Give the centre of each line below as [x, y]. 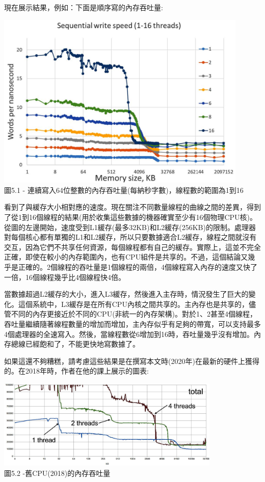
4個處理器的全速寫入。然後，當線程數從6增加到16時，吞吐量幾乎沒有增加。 [129, 334]
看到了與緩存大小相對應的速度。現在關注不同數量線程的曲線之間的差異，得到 [132, 207]
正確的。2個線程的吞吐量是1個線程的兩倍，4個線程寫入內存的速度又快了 [138, 267]
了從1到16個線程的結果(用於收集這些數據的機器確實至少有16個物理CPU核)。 [131, 217]
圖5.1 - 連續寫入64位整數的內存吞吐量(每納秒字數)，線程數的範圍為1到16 [124, 190]
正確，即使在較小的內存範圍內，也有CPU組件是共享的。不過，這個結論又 [126, 257]
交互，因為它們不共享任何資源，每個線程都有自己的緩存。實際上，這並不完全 [132, 247]
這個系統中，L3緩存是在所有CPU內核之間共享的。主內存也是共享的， [133, 304]
